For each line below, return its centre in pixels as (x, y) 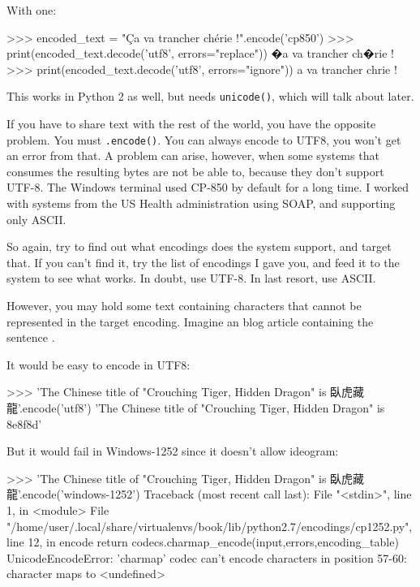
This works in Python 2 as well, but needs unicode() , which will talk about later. (210, 96)
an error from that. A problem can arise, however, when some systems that (193, 155)
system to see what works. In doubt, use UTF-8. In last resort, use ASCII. (191, 278)
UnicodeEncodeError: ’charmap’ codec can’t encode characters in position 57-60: (207, 557)
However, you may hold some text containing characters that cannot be (184, 306)
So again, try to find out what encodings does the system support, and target (199, 246)
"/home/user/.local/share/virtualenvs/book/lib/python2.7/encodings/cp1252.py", (210, 526)
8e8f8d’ (24, 423)
